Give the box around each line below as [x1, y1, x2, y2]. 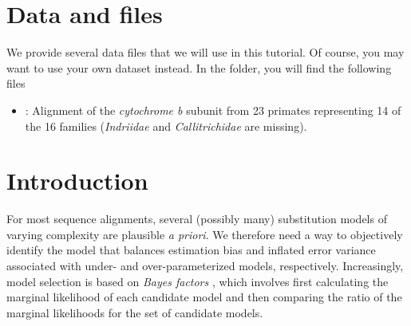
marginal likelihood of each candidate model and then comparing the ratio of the [6, 289, 402, 305]
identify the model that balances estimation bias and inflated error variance [6, 242, 376, 258]
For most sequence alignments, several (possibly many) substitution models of [6, 210, 387, 227]
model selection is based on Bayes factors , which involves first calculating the [6, 273, 389, 289]
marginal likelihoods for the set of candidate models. [6, 304, 263, 320]
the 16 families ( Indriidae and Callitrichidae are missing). [25, 117, 307, 134]
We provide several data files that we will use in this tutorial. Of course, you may [6, 44, 405, 61]
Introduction [6, 164, 148, 197]
